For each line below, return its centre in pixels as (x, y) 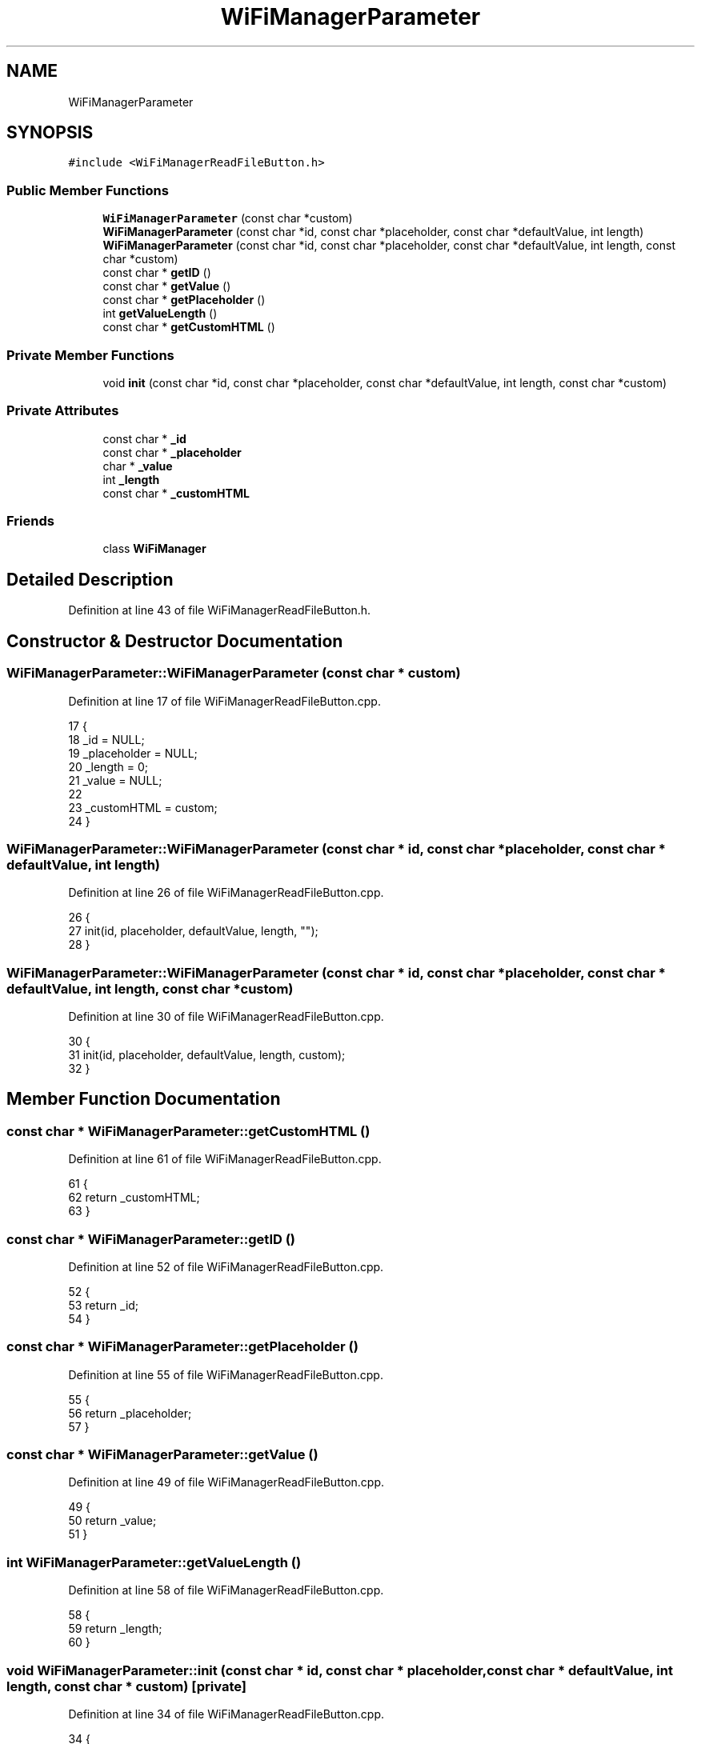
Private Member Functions (90, 355)
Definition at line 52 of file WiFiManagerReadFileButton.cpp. (226, 1266)
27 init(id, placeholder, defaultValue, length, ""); (193, 931)
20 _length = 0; (108, 766)
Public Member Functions (88, 190)
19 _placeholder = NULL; (133, 753)
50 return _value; (112, 1521)
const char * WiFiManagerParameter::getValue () (162, 1455)
